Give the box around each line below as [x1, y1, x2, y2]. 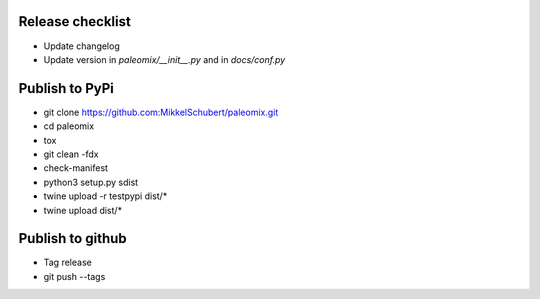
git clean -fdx [43, 148, 99, 160]
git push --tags [43, 270, 106, 282]
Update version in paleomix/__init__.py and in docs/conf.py [43, 53, 286, 65]
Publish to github [18, 230, 127, 247]
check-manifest [43, 162, 109, 174]
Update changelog [43, 40, 120, 52]
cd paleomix [43, 120, 95, 132]
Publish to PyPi [18, 80, 115, 97]
